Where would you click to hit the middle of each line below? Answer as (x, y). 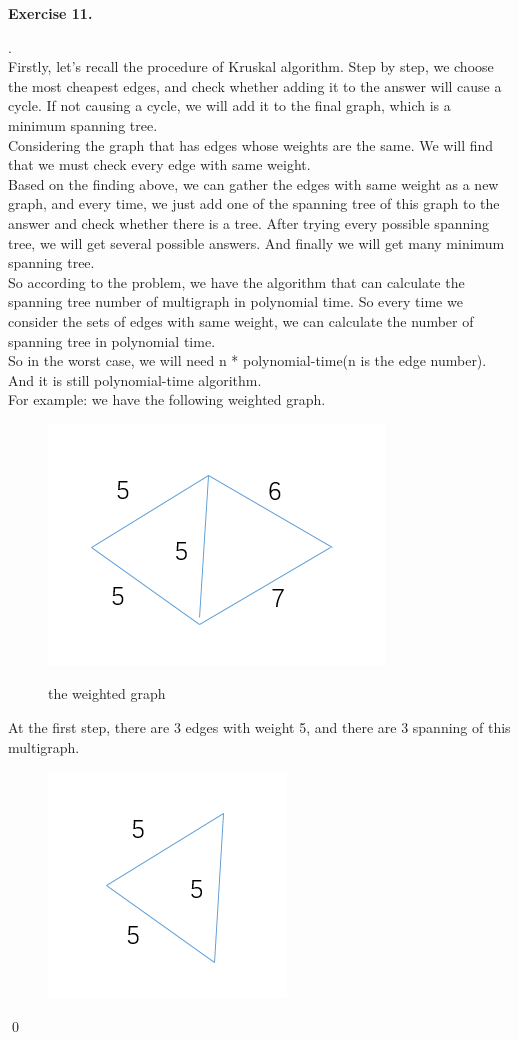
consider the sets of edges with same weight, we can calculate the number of (241, 320)
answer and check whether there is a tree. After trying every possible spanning (248, 222)
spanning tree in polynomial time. (112, 340)
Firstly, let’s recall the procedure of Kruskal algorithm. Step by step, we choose (251, 66)
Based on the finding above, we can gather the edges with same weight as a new (253, 183)
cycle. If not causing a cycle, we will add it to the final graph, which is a (229, 105)
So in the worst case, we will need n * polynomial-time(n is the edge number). (247, 360)
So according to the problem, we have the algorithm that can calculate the (236, 281)
